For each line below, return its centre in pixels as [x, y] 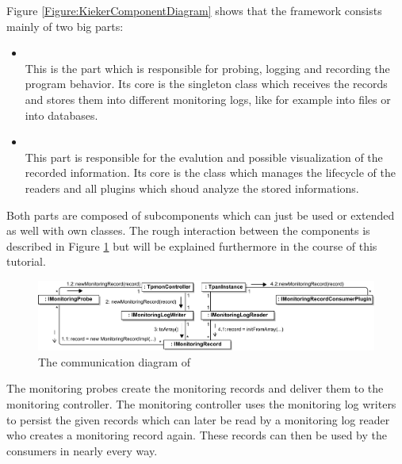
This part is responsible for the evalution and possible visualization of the [204, 157]
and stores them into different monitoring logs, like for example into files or [208, 99]
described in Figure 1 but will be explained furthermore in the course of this [192, 245]
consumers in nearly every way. [82, 450]
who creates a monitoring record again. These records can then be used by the [197, 435]
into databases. [61, 115]
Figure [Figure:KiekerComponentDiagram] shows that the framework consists [194, 10]
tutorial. [26, 261]
